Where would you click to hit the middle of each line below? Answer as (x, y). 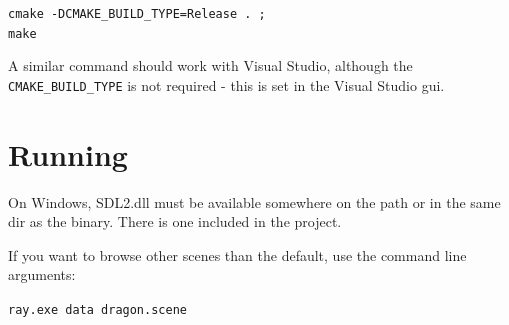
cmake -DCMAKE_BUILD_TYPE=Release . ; (137, 14)
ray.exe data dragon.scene (97, 310)
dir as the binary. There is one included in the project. (175, 221)
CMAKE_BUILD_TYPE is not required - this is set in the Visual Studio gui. (226, 84)
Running (68, 153)
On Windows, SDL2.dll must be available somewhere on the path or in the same (254, 201)
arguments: (42, 274)
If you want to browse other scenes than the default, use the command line (237, 254)
